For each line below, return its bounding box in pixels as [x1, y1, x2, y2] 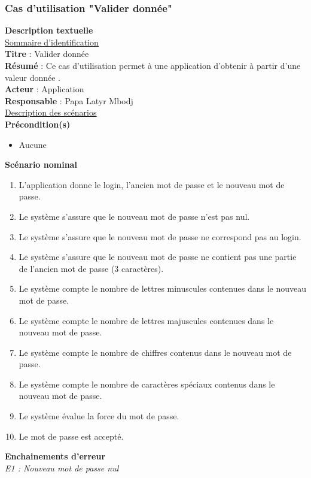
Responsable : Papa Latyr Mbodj [5, 94, 133, 107]
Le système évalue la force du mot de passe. [19, 410, 179, 422]
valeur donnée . [5, 71, 60, 83]
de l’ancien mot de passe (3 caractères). [19, 262, 164, 274]
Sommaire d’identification [5, 35, 99, 48]
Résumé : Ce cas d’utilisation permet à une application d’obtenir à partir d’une [5, 59, 301, 71]
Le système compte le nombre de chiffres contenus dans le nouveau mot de [19, 346, 292, 358]
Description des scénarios [5, 106, 97, 119]
